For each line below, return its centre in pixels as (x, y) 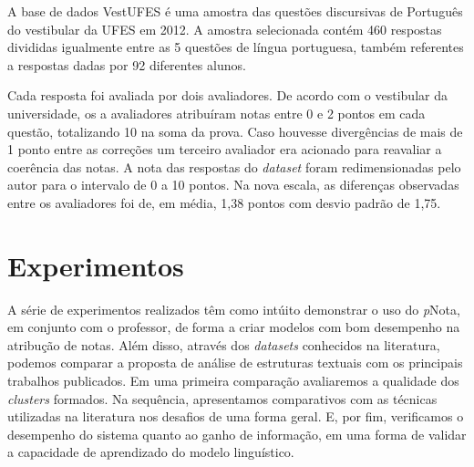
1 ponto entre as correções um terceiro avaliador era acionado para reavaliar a (225, 149)
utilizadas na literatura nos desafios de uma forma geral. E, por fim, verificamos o (236, 416)
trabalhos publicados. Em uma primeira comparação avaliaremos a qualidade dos (233, 381)
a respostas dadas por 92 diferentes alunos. (127, 64)
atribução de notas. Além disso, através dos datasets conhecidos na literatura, (224, 344)
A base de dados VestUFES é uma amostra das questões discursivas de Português (235, 11)
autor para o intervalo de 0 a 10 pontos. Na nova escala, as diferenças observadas (233, 185)
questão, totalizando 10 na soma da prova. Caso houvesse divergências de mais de (235, 131)
